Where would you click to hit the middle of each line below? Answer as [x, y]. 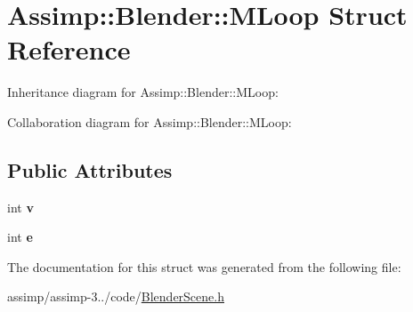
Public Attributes [90, 169]
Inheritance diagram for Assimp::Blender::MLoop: [143, 92]
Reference [69, 49]
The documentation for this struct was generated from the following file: [204, 266]
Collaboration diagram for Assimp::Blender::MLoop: [150, 121]
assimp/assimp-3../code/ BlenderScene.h [116, 296]
